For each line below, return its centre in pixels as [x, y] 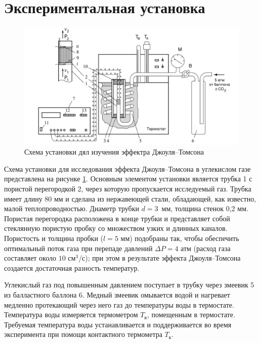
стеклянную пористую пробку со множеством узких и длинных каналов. [116, 228]
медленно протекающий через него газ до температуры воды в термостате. [119, 304]
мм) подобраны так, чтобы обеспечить [180, 238]
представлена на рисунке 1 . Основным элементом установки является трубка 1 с [128, 179]
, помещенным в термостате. [191, 314]
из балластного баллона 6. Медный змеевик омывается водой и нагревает [117, 294]
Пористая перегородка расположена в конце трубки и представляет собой [117, 218]
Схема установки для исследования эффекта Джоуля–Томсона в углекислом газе [127, 168]
